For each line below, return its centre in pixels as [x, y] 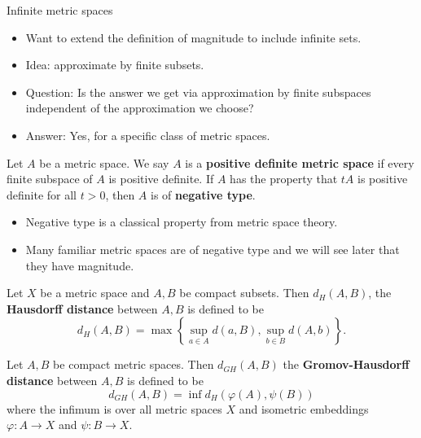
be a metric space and [95, 293]
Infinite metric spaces [60, 10]
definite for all [42, 194]
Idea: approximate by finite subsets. [115, 65]
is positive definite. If [161, 179]
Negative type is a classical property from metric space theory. [182, 222]
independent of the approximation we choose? [140, 108]
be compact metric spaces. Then [134, 364]
